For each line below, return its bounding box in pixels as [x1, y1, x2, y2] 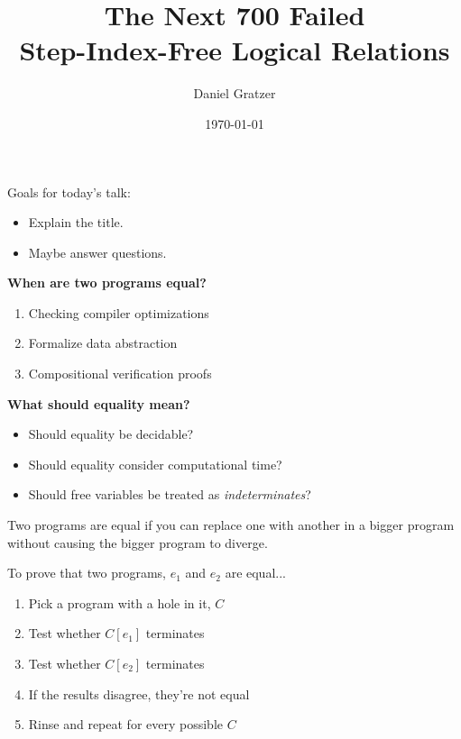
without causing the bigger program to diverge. [7, 533, 268, 552]
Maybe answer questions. [28, 242, 167, 261]
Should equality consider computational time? [28, 454, 282, 473]
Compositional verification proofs [28, 364, 212, 383]
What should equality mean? [7, 394, 190, 413]
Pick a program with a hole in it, [28, 593, 211, 612]
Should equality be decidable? [28, 424, 194, 443]
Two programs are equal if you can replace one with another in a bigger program [7, 515, 455, 534]
